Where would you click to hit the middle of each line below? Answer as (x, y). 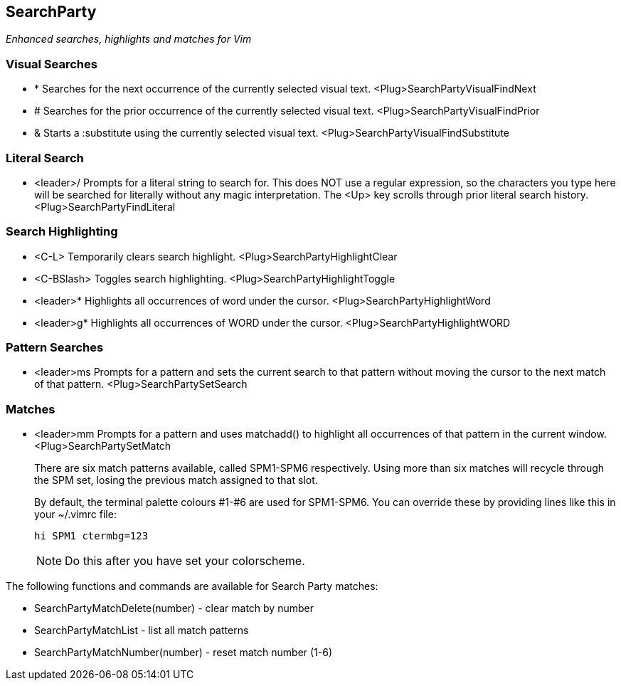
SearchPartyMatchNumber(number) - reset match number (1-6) (184, 653)
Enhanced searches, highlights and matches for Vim (129, 39)
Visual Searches (52, 64)
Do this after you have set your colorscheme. (185, 561)
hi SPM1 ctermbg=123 (91, 536)
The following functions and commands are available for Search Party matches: (192, 586)
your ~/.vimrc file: (75, 514)
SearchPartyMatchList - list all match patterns (142, 630)
